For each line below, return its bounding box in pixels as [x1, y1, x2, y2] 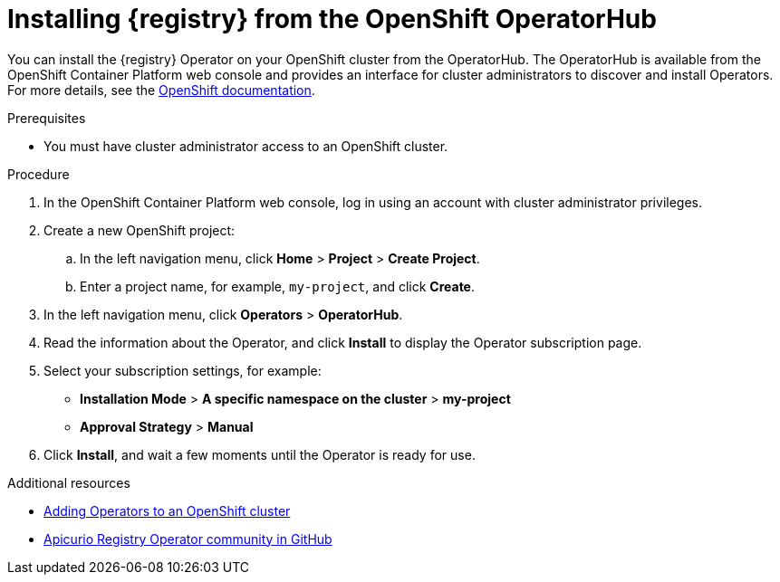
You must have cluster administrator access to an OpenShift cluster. [43, 138, 448, 154]
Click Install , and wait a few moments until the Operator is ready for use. [43, 446, 476, 463]
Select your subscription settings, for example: [43, 362, 322, 378]
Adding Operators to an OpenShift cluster [43, 502, 291, 519]
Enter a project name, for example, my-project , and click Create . [80, 278, 476, 294]
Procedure [7, 166, 70, 182]
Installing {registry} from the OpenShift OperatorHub [7, 4, 657, 34]
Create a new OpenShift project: [43, 222, 236, 238]
